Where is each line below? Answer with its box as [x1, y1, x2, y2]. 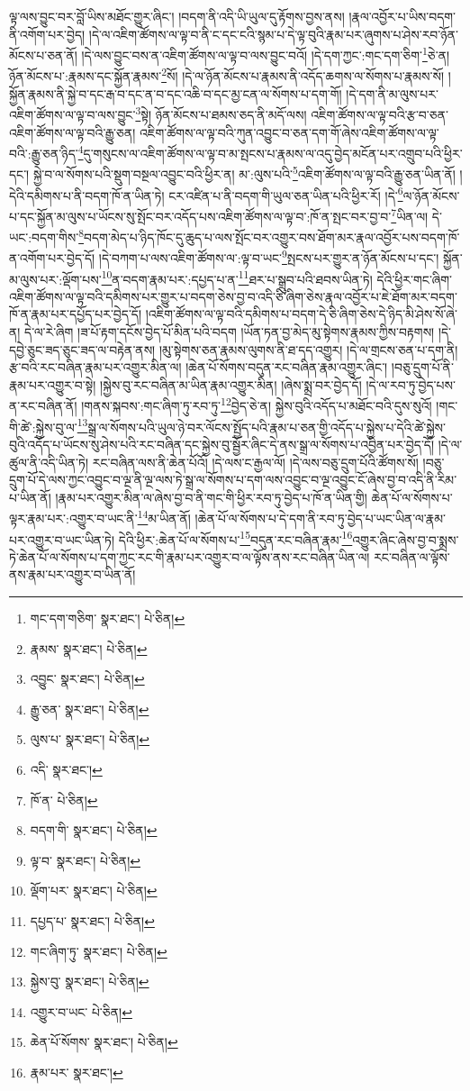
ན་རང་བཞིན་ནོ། [9, 396, 77, 415]
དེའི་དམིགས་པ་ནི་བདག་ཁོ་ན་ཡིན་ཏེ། [9, 186, 165, 205]
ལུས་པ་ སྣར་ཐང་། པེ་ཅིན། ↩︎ [30, 730, 150, 749]
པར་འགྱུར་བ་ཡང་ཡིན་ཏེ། [9, 530, 115, 549]
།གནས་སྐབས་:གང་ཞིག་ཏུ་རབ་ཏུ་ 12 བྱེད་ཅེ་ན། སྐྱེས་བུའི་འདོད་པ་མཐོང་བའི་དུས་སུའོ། [81, 394, 432, 415]
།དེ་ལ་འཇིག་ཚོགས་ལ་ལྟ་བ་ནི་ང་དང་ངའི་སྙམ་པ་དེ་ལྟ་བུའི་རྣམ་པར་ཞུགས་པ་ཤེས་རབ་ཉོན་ [88, 24, 459, 43]
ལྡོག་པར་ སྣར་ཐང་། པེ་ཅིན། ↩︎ [30, 881, 158, 900]
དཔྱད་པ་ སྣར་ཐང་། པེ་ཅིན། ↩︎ [30, 911, 155, 930]
